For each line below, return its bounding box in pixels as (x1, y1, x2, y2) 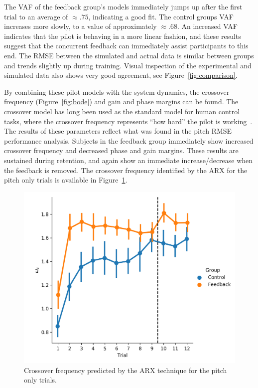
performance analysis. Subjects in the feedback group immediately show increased (4, 135, 254, 146)
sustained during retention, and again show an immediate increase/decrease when (4, 155, 253, 165)
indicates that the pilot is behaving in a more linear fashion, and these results (4, 30, 241, 41)
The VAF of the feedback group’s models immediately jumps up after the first (4, 1, 243, 11)
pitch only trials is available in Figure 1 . (4, 175, 128, 185)
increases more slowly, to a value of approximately (4, 21, 157, 31)
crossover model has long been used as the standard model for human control (4, 106, 240, 116)
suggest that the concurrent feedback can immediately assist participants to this (4, 40, 249, 51)
